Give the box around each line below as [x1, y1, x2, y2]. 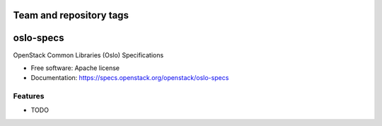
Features [13, 91, 45, 101]
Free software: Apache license [30, 64, 120, 72]
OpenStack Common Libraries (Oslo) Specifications [13, 50, 164, 59]
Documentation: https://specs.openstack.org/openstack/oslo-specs [30, 74, 229, 82]
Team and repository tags [13, 9, 129, 21]
